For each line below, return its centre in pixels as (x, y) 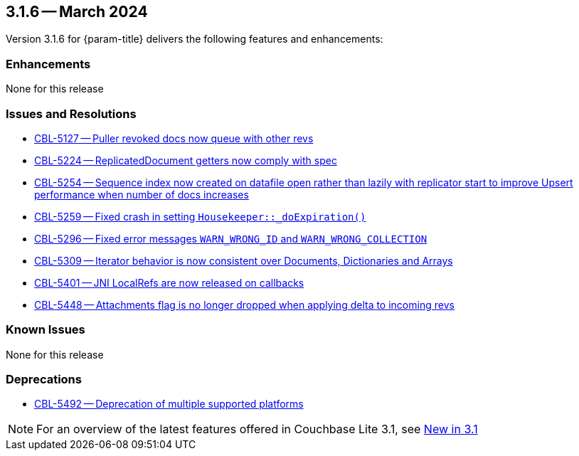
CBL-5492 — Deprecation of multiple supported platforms (169, 404)
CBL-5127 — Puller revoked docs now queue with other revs (174, 138)
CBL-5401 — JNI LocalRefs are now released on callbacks (169, 282)
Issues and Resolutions (71, 113)
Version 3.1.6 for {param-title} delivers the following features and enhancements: (195, 39)
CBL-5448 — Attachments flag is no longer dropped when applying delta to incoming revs (244, 304)
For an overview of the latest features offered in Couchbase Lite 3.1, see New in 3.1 (257, 429)
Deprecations (44, 380)
